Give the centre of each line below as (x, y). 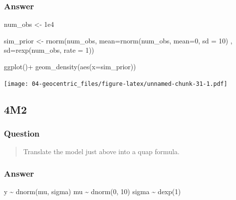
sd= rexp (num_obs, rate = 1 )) (49, 50)
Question (22, 133)
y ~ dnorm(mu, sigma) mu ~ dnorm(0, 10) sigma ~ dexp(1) (92, 191)
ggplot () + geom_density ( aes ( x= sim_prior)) (70, 66)
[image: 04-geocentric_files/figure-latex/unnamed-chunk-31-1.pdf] (116, 84)
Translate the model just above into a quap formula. (101, 151)
